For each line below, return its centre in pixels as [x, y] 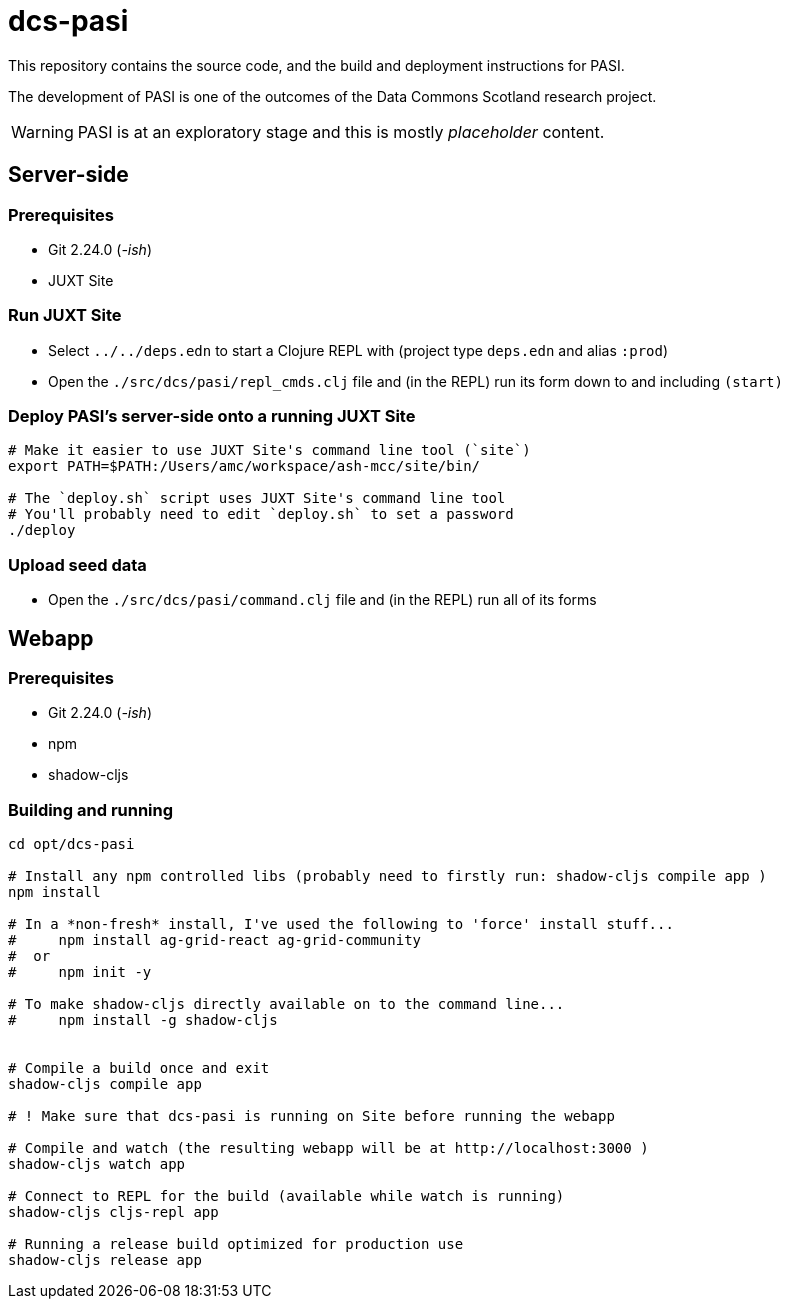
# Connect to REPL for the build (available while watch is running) [286, 1196]
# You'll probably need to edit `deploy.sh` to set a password [261, 514]
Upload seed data [77, 564]
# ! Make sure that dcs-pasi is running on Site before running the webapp [311, 1116]
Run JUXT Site [65, 315]
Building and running [91, 809]
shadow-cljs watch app [97, 1164]
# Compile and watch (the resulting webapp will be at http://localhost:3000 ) [328, 1148]
